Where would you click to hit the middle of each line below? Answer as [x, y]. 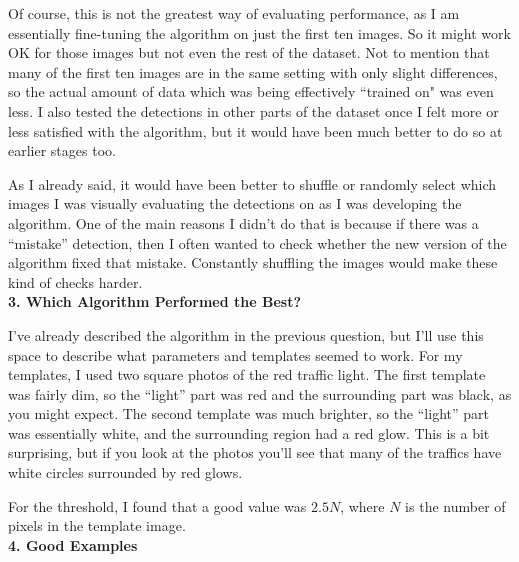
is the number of [455, 505]
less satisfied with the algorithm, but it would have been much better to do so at [255, 130]
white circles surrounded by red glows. [125, 472]
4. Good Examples [73, 544]
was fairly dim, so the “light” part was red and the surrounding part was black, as [260, 393]
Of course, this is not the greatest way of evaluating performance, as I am [234, 13]
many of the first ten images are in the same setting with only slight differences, [253, 71]
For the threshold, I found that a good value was [157, 505]
